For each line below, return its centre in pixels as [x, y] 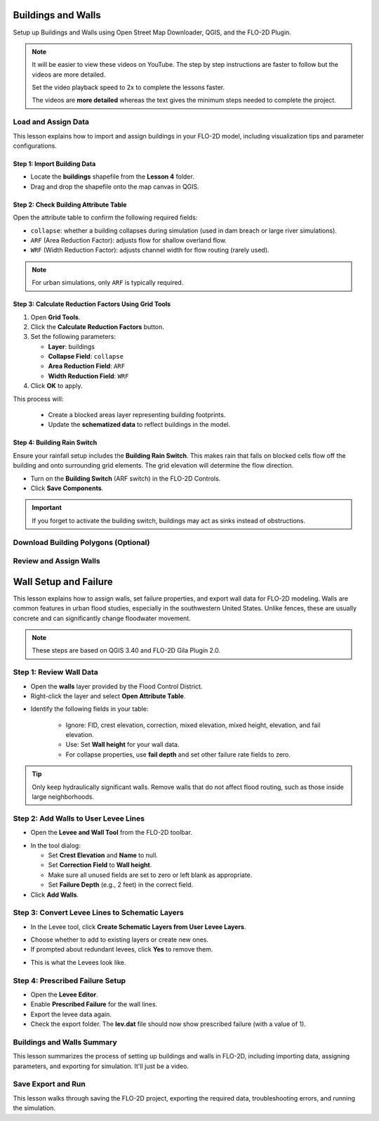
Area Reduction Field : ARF [87, 366]
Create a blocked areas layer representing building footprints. [137, 415]
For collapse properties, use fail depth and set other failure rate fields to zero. [178, 754]
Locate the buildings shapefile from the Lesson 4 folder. [112, 177]
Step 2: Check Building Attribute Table [70, 205]
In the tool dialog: [55, 845]
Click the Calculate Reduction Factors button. [98, 326]
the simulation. [34, 1108]
